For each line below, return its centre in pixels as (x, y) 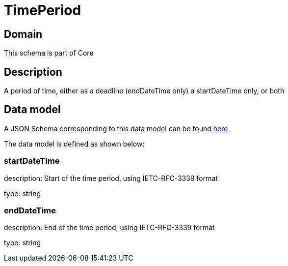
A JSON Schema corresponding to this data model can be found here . (117, 128)
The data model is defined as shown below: (74, 144)
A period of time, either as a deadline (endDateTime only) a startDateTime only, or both (144, 91)
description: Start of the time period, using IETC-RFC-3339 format (111, 178)
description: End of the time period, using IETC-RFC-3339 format (109, 228)
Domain (23, 34)
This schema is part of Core (49, 53)
